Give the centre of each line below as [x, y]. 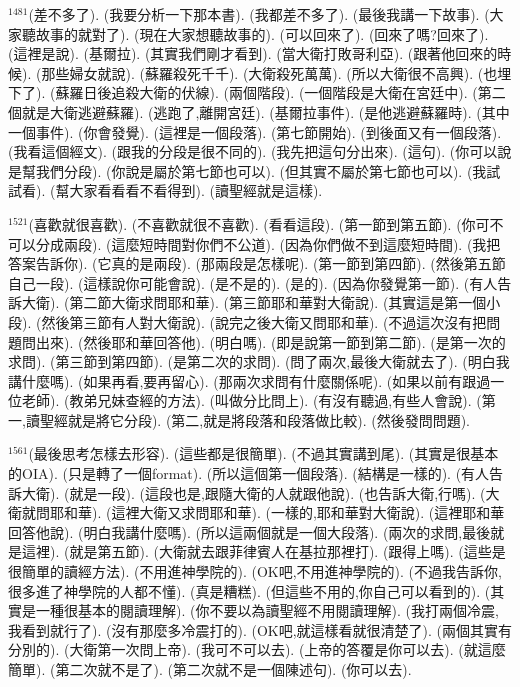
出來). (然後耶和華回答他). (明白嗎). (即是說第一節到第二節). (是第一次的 [270, 341]
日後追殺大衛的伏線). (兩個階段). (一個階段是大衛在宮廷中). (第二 [294, 92]
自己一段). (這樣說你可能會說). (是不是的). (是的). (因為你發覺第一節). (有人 [253, 282]
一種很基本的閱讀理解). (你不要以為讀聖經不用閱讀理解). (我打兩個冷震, [267, 610]
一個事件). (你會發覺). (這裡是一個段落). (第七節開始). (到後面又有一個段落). [255, 131]
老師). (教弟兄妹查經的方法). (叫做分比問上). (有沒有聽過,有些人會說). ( [251, 400]
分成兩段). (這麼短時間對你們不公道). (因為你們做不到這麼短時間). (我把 [268, 243]
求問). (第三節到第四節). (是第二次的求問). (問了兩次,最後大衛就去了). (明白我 [259, 361]
